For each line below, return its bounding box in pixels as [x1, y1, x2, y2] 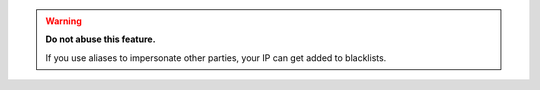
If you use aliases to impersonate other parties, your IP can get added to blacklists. [45, 51, 387, 64]
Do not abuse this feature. [45, 33, 156, 45]
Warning [45, 15, 82, 27]
